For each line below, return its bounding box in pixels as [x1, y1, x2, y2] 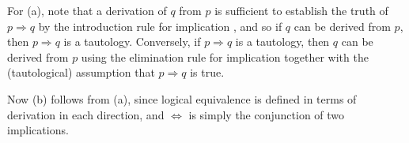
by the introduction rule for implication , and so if [38, 17, 282, 34]
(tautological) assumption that [7, 64, 155, 81]
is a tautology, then [235, 33, 330, 50]
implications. [7, 122, 69, 138]
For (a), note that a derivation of [7, 2, 167, 18]
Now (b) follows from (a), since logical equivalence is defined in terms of [7, 90, 357, 107]
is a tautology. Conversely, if [63, 33, 201, 50]
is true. [190, 64, 225, 81]
